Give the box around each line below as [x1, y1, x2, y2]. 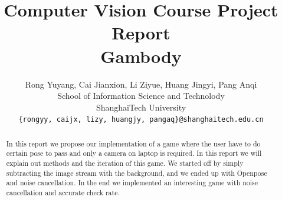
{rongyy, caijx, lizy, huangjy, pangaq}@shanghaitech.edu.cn [18, 115, 264, 124]
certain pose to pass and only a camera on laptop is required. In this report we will [6, 148, 262, 158]
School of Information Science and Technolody [57, 89, 225, 102]
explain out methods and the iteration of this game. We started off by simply [6, 158, 244, 168]
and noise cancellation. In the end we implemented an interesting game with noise [6, 178, 258, 188]
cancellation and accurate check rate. [6, 188, 120, 198]
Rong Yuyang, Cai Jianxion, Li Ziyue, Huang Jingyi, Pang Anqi [25, 78, 257, 90]
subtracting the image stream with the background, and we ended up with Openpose [6, 168, 267, 178]
